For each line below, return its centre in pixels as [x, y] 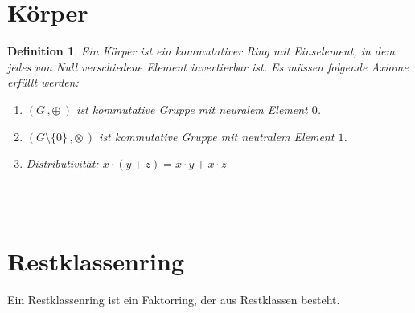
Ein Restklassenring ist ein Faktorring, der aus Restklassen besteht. [174, 299]
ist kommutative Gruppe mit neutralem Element [217, 136]
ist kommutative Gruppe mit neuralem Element [192, 109]
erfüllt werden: [43, 82]
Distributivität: [62, 163]
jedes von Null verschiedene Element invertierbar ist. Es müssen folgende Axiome [208, 66]
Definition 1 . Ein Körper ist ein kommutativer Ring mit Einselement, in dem [201, 51]
